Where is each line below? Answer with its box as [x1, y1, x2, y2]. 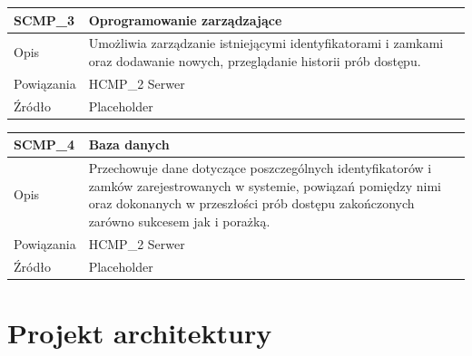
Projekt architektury [7, 313, 272, 351]
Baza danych [88, 135, 170, 154]
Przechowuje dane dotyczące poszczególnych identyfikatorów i [88, 159, 432, 178]
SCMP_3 [14, 10, 75, 29]
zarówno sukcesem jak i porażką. [88, 211, 270, 230]
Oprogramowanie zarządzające [88, 10, 282, 29]
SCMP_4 [14, 135, 75, 154]
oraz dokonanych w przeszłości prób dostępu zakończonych [88, 194, 415, 213]
